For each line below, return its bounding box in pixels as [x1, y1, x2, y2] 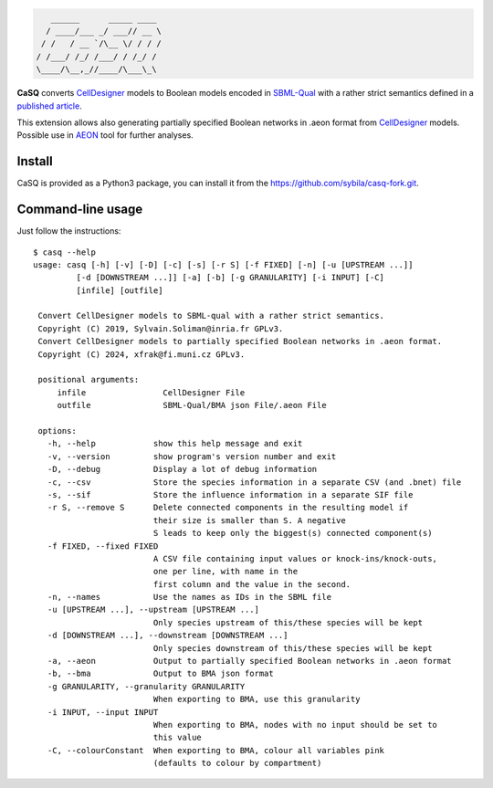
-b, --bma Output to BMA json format [47, 668, 274, 679]
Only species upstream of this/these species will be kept [152, 617, 424, 627]
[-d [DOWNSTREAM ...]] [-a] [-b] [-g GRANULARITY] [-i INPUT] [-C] [76, 272, 385, 283]
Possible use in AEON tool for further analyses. [16, 130, 194, 141]
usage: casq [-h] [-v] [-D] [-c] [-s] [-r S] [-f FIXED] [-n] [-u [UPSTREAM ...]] [33, 259, 414, 269]
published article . [16, 100, 82, 111]
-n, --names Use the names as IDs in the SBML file [47, 592, 332, 603]
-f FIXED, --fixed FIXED [47, 541, 159, 552]
